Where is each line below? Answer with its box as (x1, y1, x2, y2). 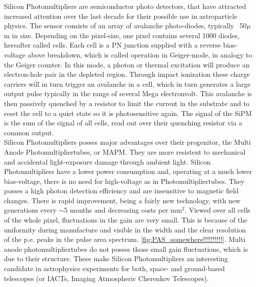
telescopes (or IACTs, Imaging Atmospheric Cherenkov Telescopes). (4, 273, 209, 283)
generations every (4, 205, 57, 215)
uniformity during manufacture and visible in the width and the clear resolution (4, 224, 246, 234)
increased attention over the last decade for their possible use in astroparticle (4, 10, 238, 21)
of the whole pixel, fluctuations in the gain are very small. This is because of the (4, 215, 248, 225)
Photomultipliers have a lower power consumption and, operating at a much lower (4, 166, 253, 176)
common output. (4, 127, 54, 137)
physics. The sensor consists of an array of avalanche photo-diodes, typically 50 (4, 20, 247, 31)
